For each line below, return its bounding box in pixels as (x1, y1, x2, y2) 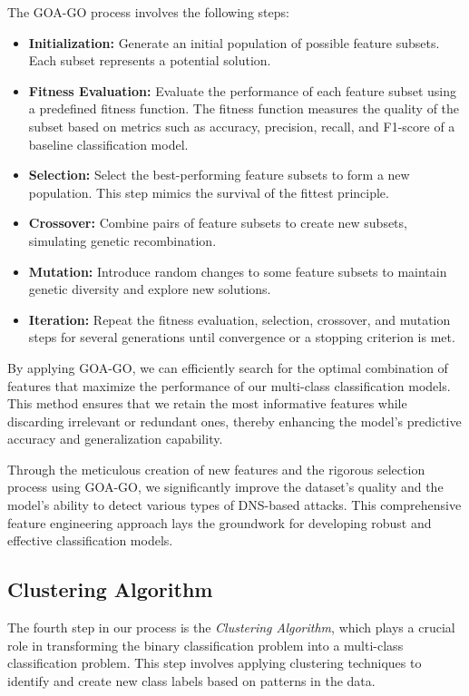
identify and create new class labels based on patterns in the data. (7, 671, 376, 690)
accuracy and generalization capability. (7, 429, 223, 448)
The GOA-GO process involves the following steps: (7, 3, 289, 21)
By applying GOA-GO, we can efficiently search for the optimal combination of (7, 358, 448, 377)
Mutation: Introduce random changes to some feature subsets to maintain (28, 261, 447, 280)
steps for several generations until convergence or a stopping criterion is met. (28, 328, 455, 347)
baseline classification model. (28, 134, 189, 153)
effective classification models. (7, 531, 173, 550)
